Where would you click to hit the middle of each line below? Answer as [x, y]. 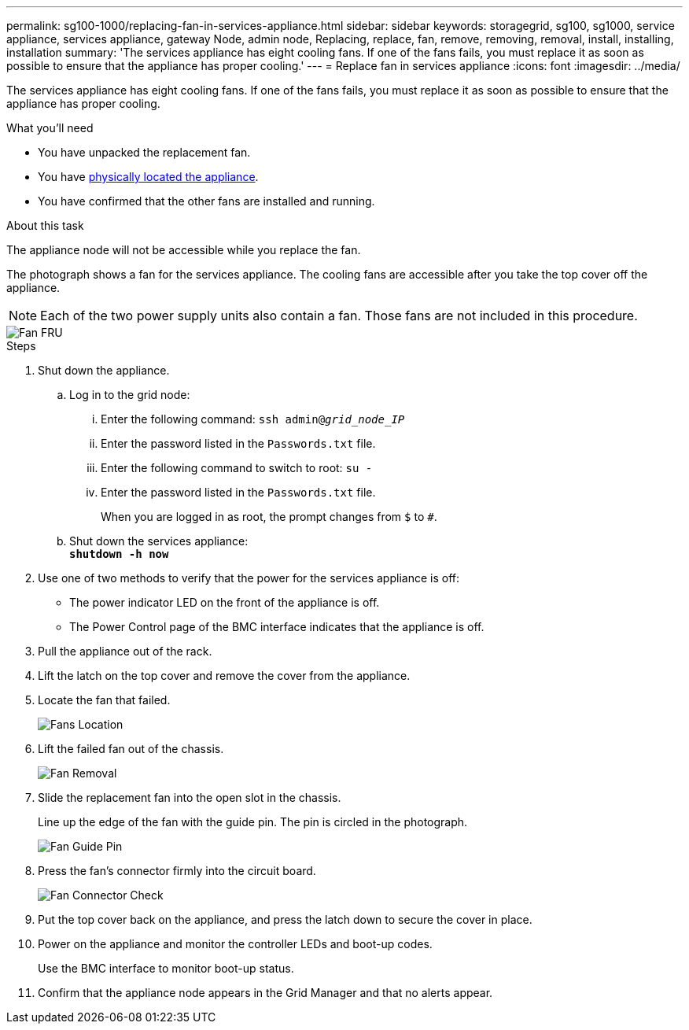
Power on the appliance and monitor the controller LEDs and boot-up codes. [235, 944]
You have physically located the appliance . [148, 177]
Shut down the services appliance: [159, 541]
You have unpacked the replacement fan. [144, 152]
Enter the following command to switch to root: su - [237, 468]
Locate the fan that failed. [104, 700]
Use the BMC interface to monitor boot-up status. [166, 968]
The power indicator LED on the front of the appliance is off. [225, 602]
